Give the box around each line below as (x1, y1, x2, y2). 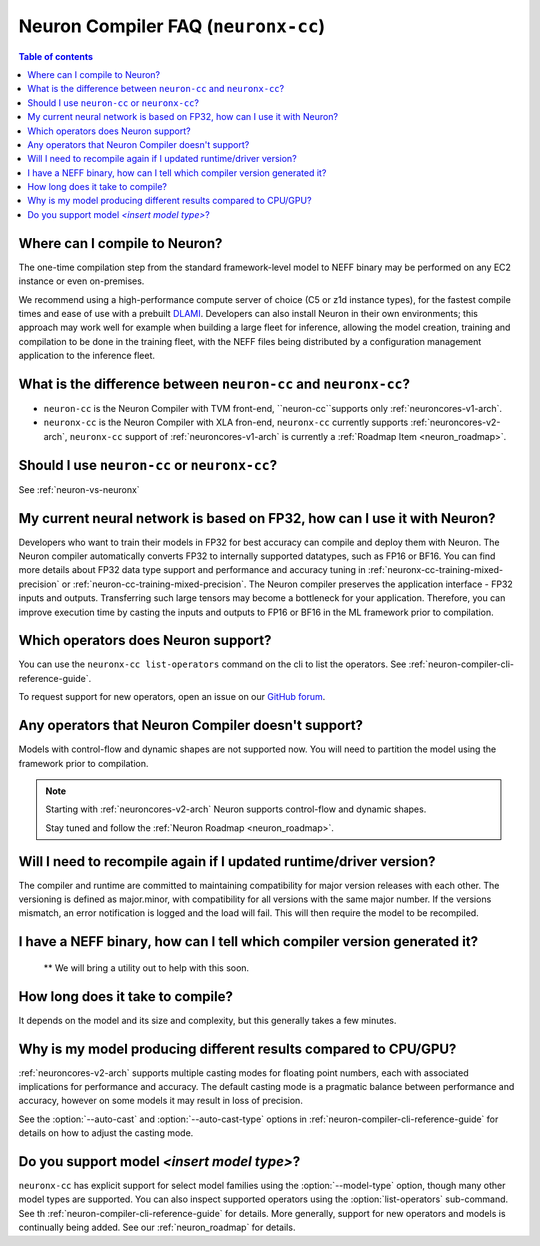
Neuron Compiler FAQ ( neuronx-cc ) (18, 15, 326, 37)
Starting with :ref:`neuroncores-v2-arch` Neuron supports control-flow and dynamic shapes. (45, 803, 427, 815)
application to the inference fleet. (18, 350, 155, 362)
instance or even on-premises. (18, 275, 145, 287)
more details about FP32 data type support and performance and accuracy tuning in (18, 564, 367, 576)
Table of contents (18, 50, 94, 62)
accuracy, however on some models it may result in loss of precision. (18, 1095, 304, 1107)
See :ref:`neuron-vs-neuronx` (18, 483, 140, 495)
